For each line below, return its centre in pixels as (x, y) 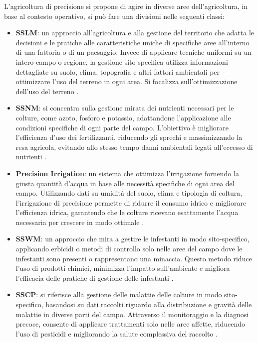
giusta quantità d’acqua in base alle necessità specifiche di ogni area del (125, 183)
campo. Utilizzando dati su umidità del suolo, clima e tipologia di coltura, (129, 193)
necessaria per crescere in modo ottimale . (80, 222)
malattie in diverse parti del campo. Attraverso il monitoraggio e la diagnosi (132, 314)
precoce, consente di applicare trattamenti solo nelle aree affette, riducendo (130, 324)
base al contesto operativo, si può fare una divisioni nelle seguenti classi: (114, 16)
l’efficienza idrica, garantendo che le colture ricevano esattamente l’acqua (127, 212)
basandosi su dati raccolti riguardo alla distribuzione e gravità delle (149, 304)
